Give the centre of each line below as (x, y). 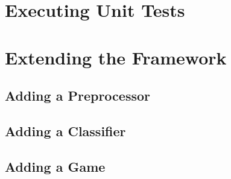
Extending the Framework (116, 57)
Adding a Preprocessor (78, 96)
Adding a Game (55, 166)
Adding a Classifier (65, 130)
